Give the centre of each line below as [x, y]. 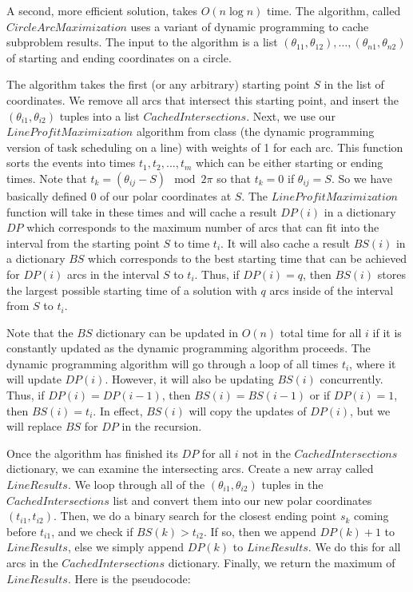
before [22, 531]
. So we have [362, 178]
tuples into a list [99, 115]
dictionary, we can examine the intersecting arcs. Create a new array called [190, 469]
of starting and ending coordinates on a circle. [119, 57]
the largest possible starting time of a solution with [132, 290]
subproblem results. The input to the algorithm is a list [142, 42]
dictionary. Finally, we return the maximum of [282, 562]
